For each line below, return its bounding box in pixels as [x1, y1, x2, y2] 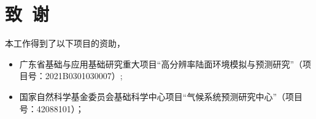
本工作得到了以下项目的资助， [5, 37, 125, 50]
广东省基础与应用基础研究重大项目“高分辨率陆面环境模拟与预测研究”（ [19, 57, 303, 70]
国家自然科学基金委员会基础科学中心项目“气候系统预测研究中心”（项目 [19, 90, 303, 102]
